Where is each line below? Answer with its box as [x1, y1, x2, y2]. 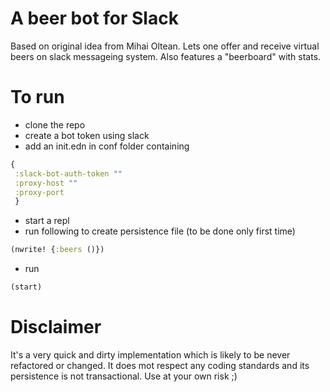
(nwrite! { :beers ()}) [10, 245, 105, 255]
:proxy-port [14, 187, 65, 197]
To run [10, 86, 65, 109]
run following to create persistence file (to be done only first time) [24, 225, 296, 237]
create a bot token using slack [24, 129, 150, 141]
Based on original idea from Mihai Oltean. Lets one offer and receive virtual [10, 40, 320, 52]
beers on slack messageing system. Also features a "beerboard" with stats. [10, 50, 322, 62]
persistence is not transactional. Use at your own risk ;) [10, 370, 238, 382]
